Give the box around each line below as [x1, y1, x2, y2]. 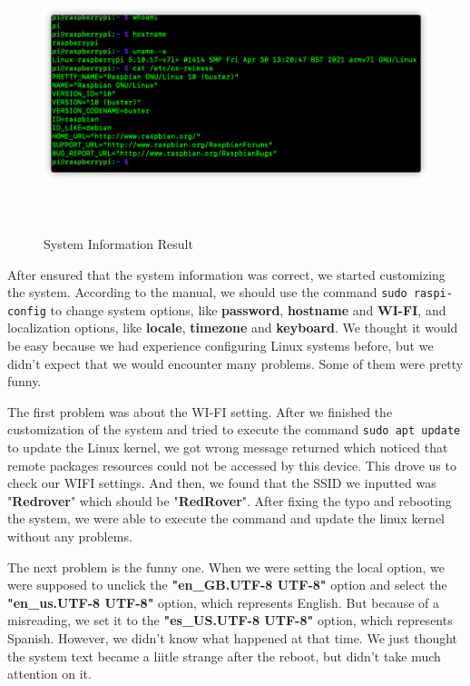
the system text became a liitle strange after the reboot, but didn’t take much [7, 646, 441, 665]
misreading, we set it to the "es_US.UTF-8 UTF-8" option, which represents [7, 611, 453, 630]
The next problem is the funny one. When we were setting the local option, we [7, 557, 446, 576]
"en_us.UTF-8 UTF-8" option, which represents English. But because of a [7, 592, 439, 611]
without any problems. [7, 527, 132, 546]
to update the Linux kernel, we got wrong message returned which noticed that [7, 438, 448, 457]
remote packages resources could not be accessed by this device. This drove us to [7, 455, 456, 474]
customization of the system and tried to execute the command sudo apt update [7, 420, 461, 439]
